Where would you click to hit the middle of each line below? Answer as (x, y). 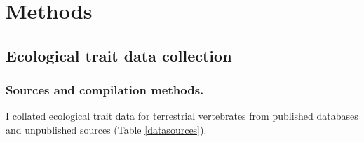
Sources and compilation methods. (105, 90)
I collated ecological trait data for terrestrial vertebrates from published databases (182, 116)
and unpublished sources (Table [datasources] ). (106, 129)
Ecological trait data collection (119, 55)
